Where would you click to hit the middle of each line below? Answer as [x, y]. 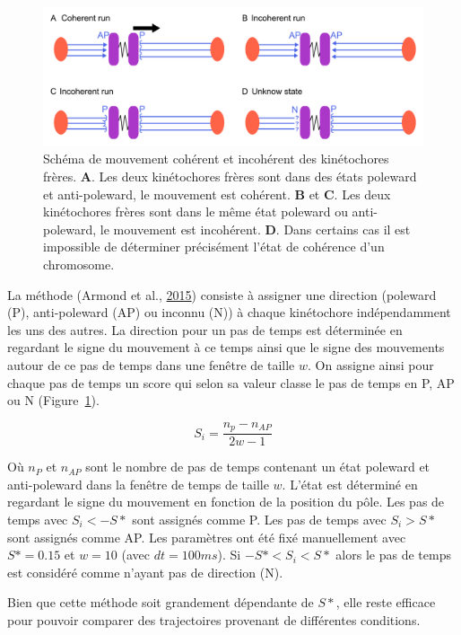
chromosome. [79, 265]
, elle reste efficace [386, 602]
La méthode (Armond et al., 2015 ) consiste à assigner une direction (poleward [222, 294]
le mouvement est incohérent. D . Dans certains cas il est [255, 229]
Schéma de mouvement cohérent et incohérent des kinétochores [216, 159]
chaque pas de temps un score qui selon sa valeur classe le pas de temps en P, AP [231, 382]
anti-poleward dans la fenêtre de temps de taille [138, 484]
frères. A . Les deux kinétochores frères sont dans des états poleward [230, 176]
